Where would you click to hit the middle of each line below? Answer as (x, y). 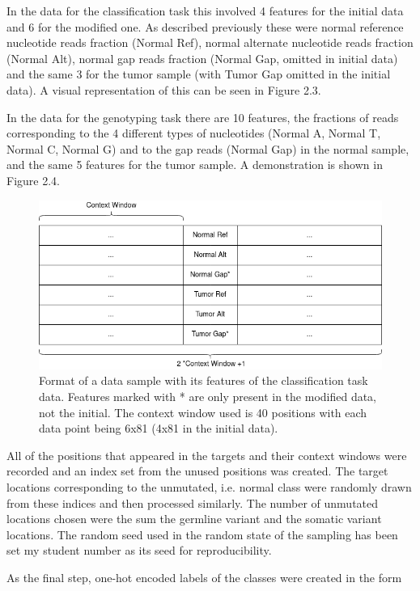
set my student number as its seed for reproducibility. (139, 550)
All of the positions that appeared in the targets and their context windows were (207, 455)
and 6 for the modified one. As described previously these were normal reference (205, 26)
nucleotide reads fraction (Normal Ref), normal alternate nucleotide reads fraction (210, 42)
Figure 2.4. (33, 180)
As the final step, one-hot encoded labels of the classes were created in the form (204, 577)
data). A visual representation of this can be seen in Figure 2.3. (164, 89)
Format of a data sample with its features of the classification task (204, 380)
